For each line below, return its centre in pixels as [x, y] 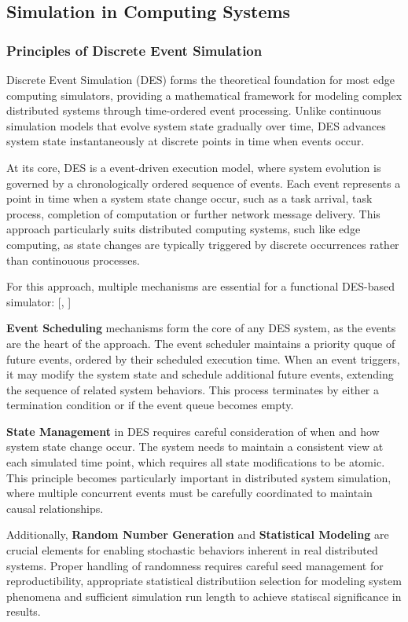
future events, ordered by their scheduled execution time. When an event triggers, [203, 359]
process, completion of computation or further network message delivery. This [193, 213]
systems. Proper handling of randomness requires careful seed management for [195, 565]
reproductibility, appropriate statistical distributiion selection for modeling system [204, 581]
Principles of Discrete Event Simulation [134, 50]
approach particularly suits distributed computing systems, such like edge [184, 229]
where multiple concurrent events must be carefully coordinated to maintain [189, 493]
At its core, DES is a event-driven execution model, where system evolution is [194, 167]
